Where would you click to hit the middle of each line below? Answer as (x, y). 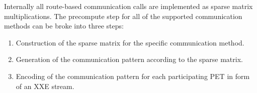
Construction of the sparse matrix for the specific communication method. (130, 42)
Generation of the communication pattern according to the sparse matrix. (129, 59)
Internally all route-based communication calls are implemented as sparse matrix (128, 6)
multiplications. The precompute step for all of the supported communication (123, 16)
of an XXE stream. (45, 86)
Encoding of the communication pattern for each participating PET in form (133, 76)
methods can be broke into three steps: (64, 26)
